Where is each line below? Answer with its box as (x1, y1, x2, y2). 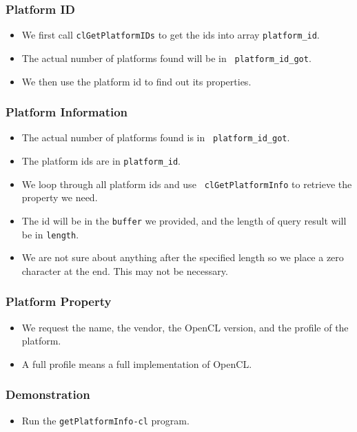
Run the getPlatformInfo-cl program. (21, 413, 190, 427)
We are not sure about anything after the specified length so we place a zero (21, 250, 344, 265)
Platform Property (6, 293, 112, 310)
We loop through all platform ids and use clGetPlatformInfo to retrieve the (21, 176, 352, 191)
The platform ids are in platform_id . (21, 154, 181, 167)
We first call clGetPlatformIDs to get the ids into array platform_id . (21, 28, 320, 42)
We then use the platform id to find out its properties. (21, 74, 252, 88)
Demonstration (6, 386, 90, 403)
